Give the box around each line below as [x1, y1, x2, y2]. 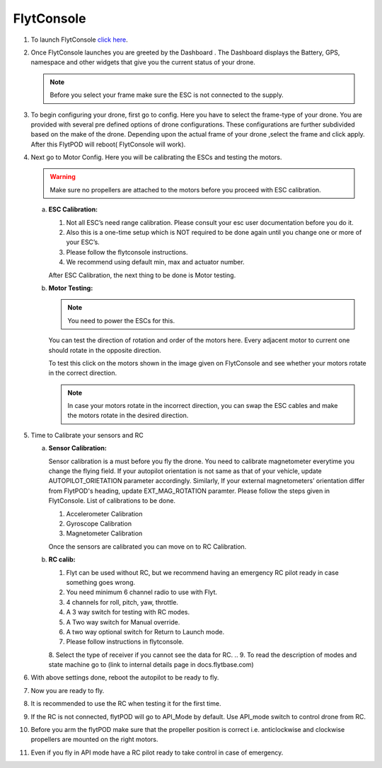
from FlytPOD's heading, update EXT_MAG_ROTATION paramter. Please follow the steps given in [48, 487, 330, 495]
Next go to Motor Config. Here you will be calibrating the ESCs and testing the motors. [30, 153, 282, 162]
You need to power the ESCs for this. [67, 316, 175, 325]
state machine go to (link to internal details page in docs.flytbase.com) [48, 661, 254, 669]
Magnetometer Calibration [66, 529, 143, 537]
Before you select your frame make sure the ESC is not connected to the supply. [50, 91, 284, 99]
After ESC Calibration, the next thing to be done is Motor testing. [48, 271, 236, 279]
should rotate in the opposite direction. [48, 346, 162, 354]
